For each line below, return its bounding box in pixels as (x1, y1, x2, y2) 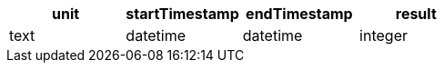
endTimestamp (246, 5, 353, 23)
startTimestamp (126, 5, 239, 23)
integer (359, 26, 408, 45)
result (395, 5, 437, 23)
